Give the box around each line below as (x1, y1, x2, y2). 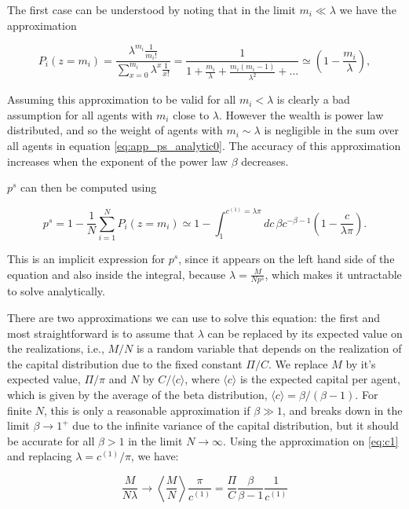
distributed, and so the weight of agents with (7, 122, 223, 138)
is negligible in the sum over (264, 122, 400, 138)
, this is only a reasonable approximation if (44, 401, 250, 418)
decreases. (241, 152, 289, 169)
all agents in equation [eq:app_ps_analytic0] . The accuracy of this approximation (7, 137, 401, 154)
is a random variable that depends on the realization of (136, 340, 402, 357)
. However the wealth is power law (218, 106, 384, 123)
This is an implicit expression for (7, 250, 166, 266)
